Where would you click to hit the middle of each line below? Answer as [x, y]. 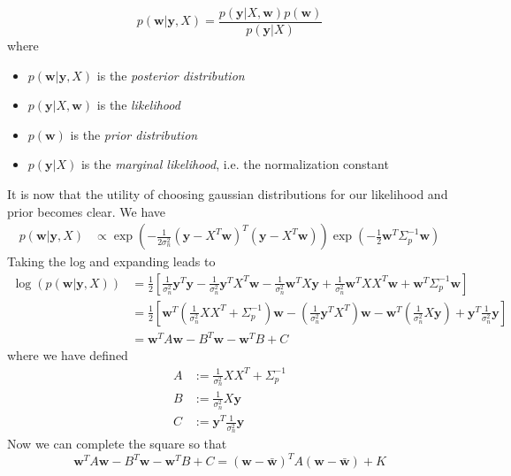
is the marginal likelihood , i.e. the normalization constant [235, 164]
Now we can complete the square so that [117, 444]
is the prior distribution [134, 134]
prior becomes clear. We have [87, 211]
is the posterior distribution [171, 75]
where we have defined [68, 355]
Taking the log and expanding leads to [111, 261]
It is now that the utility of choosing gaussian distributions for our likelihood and [228, 194]
